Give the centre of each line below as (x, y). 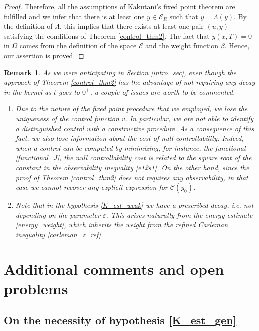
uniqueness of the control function (67, 118)
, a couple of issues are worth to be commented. (162, 92)
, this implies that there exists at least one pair (132, 26)
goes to (69, 92)
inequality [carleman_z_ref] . (59, 234)
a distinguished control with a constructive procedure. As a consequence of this (135, 128)
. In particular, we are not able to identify (189, 118)
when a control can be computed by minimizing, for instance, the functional (130, 148)
